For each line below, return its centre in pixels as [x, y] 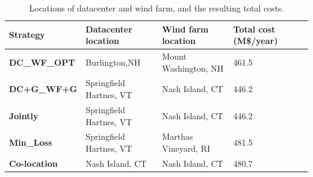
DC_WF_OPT [42, 62]
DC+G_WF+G [43, 89]
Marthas [178, 136]
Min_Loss [31, 142]
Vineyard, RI [186, 148]
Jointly [24, 115]
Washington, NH [193, 68]
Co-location [33, 163]
